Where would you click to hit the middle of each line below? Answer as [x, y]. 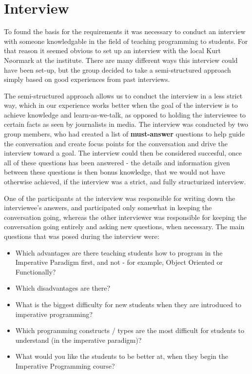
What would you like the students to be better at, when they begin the [122, 356]
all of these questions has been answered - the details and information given [117, 162]
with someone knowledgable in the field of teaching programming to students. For [126, 41]
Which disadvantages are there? [63, 288]
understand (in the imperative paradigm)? [78, 340]
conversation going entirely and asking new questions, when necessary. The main [124, 226]
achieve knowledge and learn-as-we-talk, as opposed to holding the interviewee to [125, 114]
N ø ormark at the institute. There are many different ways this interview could [121, 60]
